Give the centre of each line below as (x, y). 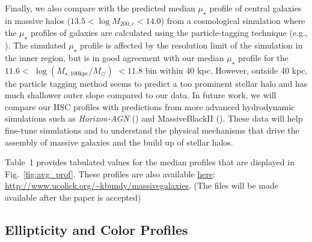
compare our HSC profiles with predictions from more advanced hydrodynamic (150, 106)
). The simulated (35, 45)
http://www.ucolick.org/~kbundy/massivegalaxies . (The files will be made (142, 185)
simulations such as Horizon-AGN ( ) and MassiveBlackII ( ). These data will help (154, 118)
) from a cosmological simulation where (233, 20)
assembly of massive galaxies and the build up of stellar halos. (119, 142)
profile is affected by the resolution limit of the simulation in (191, 45)
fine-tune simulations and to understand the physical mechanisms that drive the (152, 130)
